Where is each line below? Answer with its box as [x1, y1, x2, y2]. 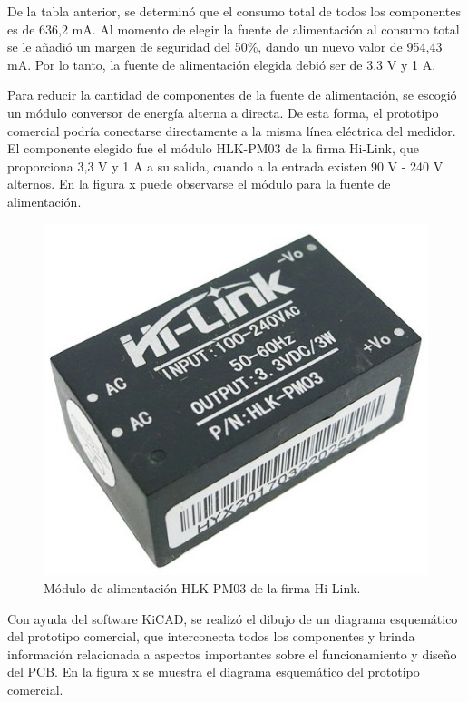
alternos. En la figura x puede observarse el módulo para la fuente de [7, 174, 391, 193]
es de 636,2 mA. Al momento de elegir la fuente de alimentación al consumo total [7, 19, 460, 38]
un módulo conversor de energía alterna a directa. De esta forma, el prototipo [7, 102, 439, 122]
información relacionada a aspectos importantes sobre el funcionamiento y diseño [7, 644, 457, 663]
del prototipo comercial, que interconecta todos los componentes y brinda [7, 627, 415, 646]
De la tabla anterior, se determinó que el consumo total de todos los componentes [7, 2, 461, 20]
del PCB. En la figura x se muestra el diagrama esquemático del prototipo [7, 662, 420, 681]
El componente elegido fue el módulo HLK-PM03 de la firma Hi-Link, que [7, 139, 419, 158]
